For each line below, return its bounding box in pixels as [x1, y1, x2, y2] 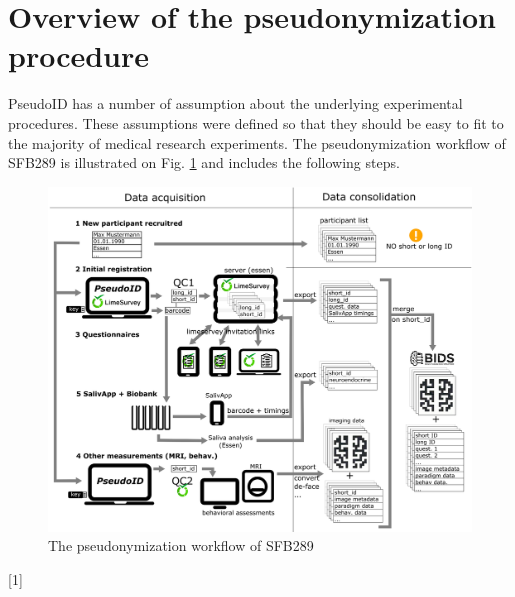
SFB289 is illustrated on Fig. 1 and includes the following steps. [8, 152, 400, 173]
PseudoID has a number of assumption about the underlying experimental [8, 93, 463, 114]
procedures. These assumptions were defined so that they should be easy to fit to [8, 112, 504, 133]
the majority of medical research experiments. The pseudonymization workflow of [8, 132, 506, 153]
